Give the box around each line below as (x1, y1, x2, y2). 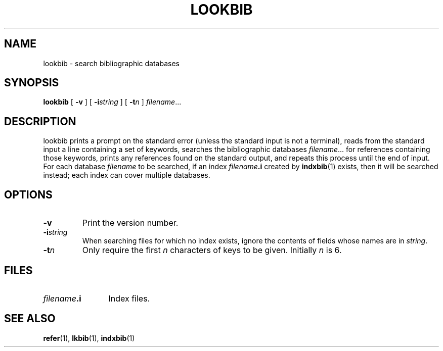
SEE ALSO (4, 312, 56, 325)
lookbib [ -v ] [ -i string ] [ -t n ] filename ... (43, 97, 182, 107)
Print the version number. (82, 218, 179, 228)
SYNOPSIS (4, 76, 59, 89)
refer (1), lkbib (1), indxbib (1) (43, 333, 135, 342)
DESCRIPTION (4, 115, 76, 128)
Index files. (108, 293, 150, 304)
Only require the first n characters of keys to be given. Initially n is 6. (82, 245, 342, 256)
